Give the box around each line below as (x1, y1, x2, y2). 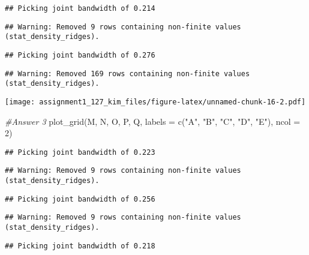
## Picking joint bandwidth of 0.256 (5, 194, 155, 203)
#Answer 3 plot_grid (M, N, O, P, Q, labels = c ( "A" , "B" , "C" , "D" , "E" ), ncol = (5, 115, 301, 127)
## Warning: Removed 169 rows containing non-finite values (5, 69, 250, 78)
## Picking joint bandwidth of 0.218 (5, 241, 155, 250)
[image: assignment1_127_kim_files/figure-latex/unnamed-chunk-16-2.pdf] (5, 97, 306, 106)
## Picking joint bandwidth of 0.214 (5, 4, 155, 13)
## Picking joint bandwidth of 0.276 (5, 50, 155, 59)
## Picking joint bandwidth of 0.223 (5, 148, 155, 157)
